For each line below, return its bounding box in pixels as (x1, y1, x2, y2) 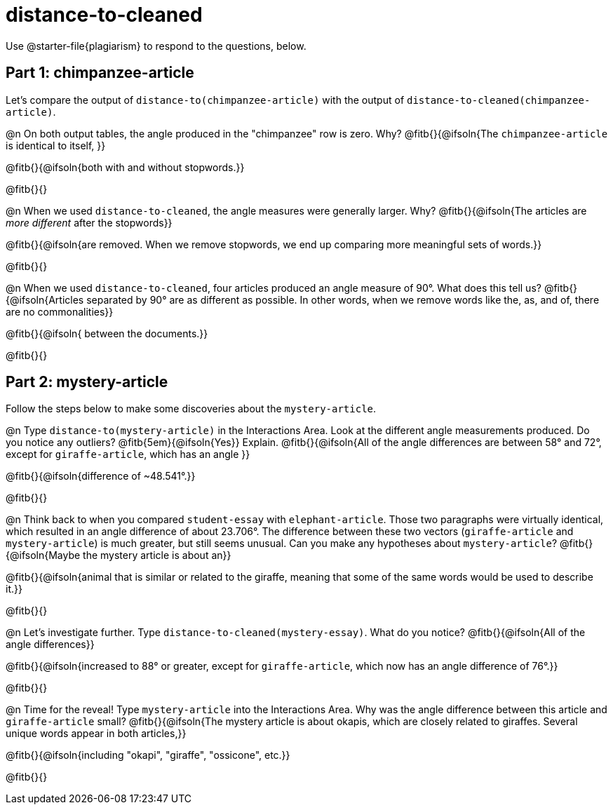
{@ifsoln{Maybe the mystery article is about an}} (6, 549, 231, 562)
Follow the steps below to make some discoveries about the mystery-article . (6, 403, 377, 415)
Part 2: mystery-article (6, 373, 168, 391)
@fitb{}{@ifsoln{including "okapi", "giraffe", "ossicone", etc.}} (6, 749, 290, 762)
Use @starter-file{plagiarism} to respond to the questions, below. (6, 39, 306, 52)
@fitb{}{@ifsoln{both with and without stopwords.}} (6, 161, 245, 173)
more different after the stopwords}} (6, 216, 173, 229)
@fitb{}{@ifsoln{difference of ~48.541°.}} (6, 470, 196, 482)
